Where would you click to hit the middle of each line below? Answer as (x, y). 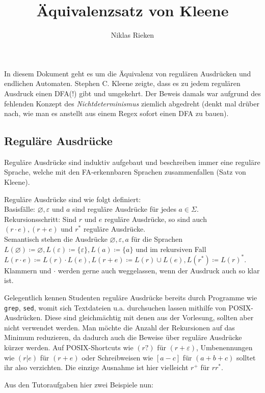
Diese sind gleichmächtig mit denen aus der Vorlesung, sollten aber (149, 317)
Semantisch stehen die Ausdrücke (56, 239)
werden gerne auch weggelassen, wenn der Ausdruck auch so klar (159, 270)
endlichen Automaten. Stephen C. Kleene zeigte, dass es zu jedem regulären (122, 83)
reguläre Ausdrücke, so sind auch (155, 219)
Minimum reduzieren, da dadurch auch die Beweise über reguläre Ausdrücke (123, 337)
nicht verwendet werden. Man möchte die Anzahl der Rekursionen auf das (120, 327)
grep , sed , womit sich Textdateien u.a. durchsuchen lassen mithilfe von (115, 307)
